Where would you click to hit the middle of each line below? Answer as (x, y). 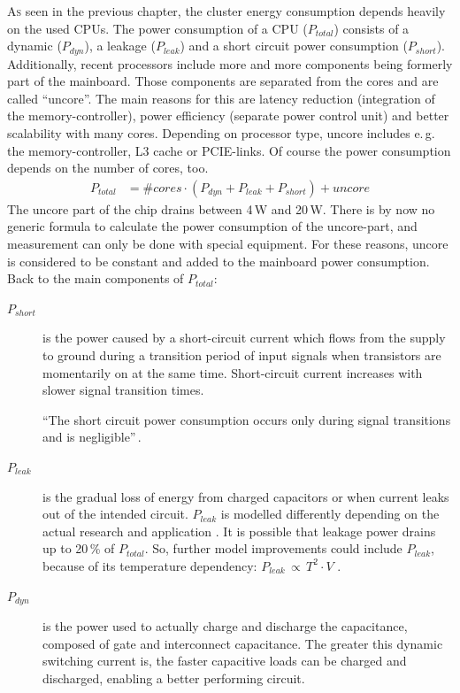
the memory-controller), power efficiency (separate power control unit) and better (228, 115)
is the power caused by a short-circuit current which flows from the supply (244, 338)
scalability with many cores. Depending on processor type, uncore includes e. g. (221, 133)
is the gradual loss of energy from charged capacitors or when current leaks (246, 496)
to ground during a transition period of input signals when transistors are (242, 354)
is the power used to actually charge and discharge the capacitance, (225, 625)
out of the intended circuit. (115, 514)
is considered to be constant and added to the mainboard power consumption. (218, 261)
